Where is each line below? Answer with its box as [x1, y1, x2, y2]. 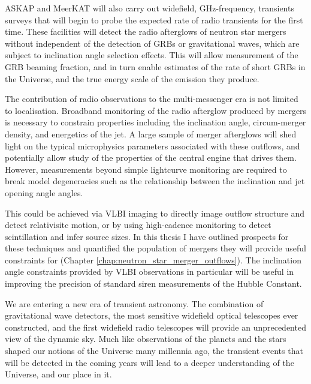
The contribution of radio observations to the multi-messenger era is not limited [5, 92, 298, 105]
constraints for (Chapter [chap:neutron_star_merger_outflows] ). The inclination [5, 253, 301, 266]
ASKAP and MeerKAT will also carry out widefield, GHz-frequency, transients [5, 2, 294, 14]
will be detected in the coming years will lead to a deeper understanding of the [5, 356, 294, 368]
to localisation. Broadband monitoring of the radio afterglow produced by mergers [5, 104, 307, 116]
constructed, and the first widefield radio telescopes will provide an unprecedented [5, 320, 306, 333]
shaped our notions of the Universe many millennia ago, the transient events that [5, 344, 303, 357]
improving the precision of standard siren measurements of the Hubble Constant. [5, 277, 302, 290]
